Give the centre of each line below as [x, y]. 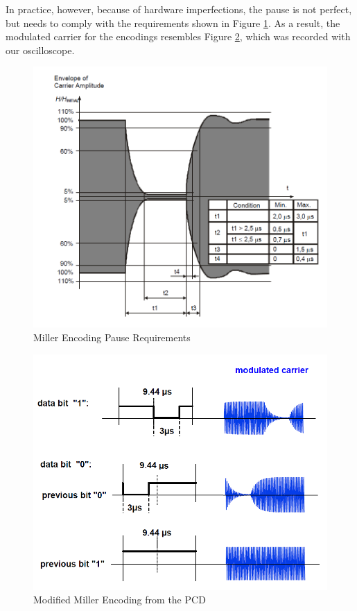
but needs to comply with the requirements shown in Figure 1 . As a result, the [173, 23]
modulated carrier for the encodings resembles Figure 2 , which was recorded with [178, 36]
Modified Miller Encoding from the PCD [120, 600]
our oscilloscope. [40, 50]
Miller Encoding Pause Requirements [112, 337]
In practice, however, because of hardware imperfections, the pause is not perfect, [179, 9]
